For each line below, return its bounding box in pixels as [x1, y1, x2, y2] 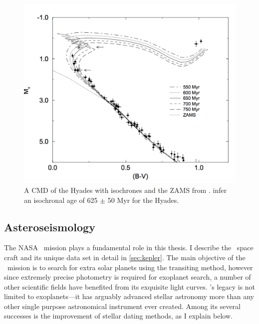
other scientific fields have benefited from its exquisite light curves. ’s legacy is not [4, 281, 256, 292]
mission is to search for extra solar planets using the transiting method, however [7, 262, 253, 272]
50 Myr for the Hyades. [107, 194, 179, 205]
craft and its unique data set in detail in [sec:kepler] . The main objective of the [4, 252, 246, 262]
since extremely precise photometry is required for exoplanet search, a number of [4, 272, 251, 282]
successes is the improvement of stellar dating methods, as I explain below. [4, 311, 233, 321]
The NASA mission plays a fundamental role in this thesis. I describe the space [4, 242, 254, 253]
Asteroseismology [4, 219, 95, 234]
